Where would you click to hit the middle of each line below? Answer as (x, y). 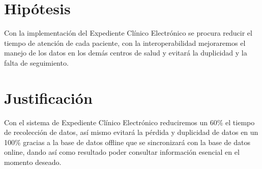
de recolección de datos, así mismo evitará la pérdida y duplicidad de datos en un (131, 132)
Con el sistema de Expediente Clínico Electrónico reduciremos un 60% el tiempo (129, 122)
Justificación (48, 97)
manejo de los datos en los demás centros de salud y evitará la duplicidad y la (126, 53)
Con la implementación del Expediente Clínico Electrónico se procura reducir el (128, 33)
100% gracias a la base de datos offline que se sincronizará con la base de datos (127, 142)
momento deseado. (33, 162)
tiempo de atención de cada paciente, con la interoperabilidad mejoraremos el (125, 43)
